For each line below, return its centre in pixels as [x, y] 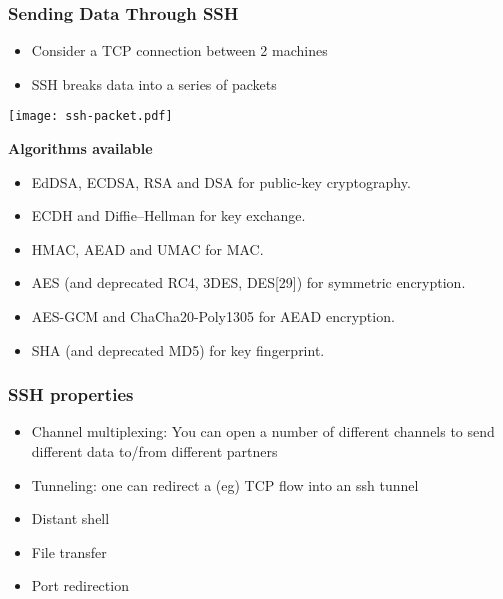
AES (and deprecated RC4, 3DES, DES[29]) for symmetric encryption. [248, 282]
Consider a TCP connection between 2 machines [179, 50]
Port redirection [80, 585]
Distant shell [70, 518]
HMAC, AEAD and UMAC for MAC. [147, 248]
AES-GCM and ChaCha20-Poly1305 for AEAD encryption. [213, 316]
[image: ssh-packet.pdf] [90, 116]
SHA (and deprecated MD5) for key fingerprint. [178, 349]
